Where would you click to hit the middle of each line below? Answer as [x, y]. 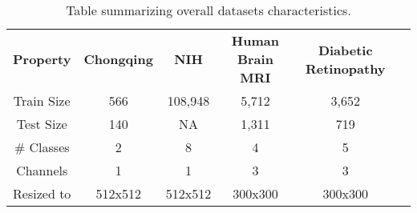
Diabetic [345, 50]
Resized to [42, 193]
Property [42, 59]
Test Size [42, 124]
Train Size [42, 100]
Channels [42, 170]
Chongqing [118, 59]
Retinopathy [345, 68]
